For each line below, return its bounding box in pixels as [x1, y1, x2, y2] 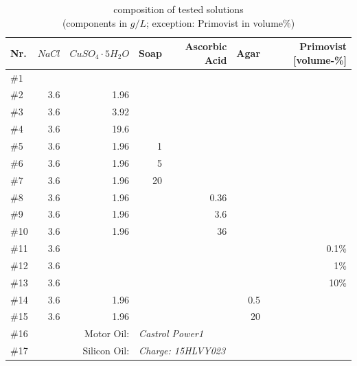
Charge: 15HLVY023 [139, 343, 226, 358]
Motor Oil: [84, 326, 130, 341]
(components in [62, 15, 128, 30]
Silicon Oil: [82, 343, 130, 358]
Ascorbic [185, 39, 227, 54]
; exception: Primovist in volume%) [146, 15, 295, 30]
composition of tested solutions [113, 2, 244, 16]
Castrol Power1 [139, 326, 204, 341]
